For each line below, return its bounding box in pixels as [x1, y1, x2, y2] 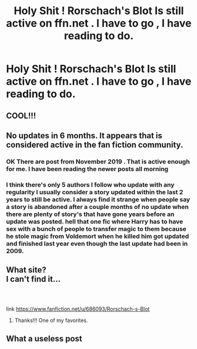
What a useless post [6, 334, 82, 344]
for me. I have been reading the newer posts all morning [6, 165, 169, 173]
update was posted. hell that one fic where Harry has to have [6, 217, 183, 225]
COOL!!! [6, 111, 36, 121]
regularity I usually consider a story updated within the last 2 [6, 188, 183, 196]
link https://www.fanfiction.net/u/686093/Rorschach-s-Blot [6, 305, 150, 313]
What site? [6, 265, 46, 275]
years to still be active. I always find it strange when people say [6, 195, 191, 204]
